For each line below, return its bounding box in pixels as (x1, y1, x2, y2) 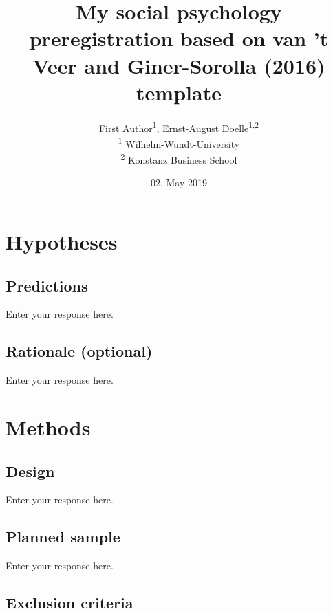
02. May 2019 (150, 175, 208, 190)
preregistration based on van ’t (29, 24, 329, 52)
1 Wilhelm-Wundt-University (118, 134, 240, 151)
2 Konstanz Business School (120, 151, 237, 166)
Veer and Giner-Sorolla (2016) (32, 51, 325, 79)
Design (6, 460, 55, 481)
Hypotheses (6, 228, 118, 256)
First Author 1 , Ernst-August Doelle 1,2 (98, 118, 259, 135)
